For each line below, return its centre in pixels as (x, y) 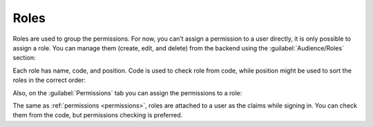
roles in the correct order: (49, 80)
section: (24, 58)
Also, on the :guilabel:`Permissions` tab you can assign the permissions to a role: (127, 92)
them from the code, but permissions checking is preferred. (98, 115)
